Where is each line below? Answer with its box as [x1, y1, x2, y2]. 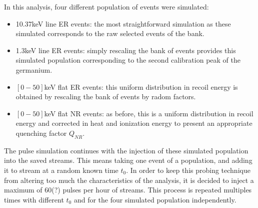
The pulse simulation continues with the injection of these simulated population [4, 145, 248, 155]
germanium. [15, 64, 52, 75]
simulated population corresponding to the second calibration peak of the [15, 55, 240, 65]
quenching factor [15, 127, 67, 138]
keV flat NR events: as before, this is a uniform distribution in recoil [44, 108, 253, 118]
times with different [4, 194, 64, 204]
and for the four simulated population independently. [73, 194, 236, 204]
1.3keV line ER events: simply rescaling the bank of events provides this [15, 45, 236, 55]
